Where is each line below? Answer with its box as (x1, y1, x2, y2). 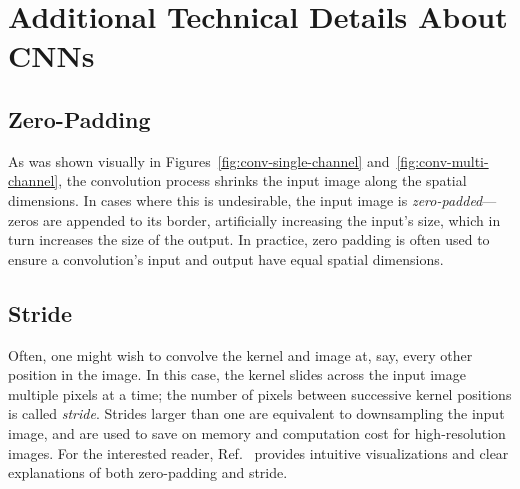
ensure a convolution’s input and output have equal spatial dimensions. (8, 248, 444, 269)
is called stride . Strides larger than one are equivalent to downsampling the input (8, 403, 505, 424)
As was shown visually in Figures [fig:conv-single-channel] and (8, 150, 390, 171)
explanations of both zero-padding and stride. (8, 462, 288, 483)
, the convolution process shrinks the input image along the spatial (58, 170, 467, 191)
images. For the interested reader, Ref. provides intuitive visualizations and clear (8, 442, 509, 463)
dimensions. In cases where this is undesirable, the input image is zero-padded (8, 189, 483, 210)
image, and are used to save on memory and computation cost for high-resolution (8, 422, 506, 443)
